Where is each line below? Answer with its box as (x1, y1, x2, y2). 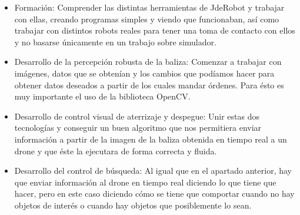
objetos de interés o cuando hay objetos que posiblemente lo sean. (14, 199, 252, 211)
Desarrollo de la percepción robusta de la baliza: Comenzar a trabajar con (14, 55, 282, 68)
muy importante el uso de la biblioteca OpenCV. (14, 90, 191, 102)
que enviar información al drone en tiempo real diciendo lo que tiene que (14, 176, 276, 188)
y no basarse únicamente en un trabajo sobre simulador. (14, 35, 216, 48)
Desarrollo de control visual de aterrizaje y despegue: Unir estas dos (14, 110, 260, 122)
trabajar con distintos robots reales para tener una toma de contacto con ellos (14, 24, 295, 37)
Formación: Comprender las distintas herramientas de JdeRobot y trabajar (14, 1, 285, 13)
